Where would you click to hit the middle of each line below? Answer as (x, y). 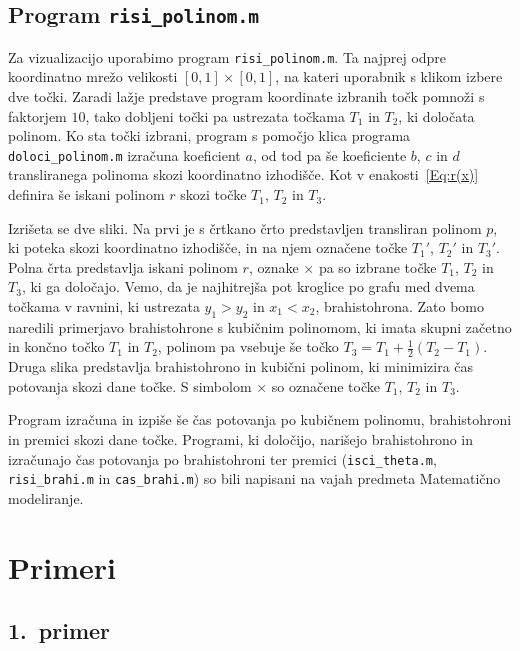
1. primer (59, 630)
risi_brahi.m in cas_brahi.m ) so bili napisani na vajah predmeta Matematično (254, 478)
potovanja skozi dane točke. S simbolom (130, 385)
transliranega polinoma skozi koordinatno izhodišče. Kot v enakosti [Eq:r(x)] (243, 174)
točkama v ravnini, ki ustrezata (104, 306)
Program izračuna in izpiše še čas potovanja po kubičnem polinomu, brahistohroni (260, 419)
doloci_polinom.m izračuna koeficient (124, 154)
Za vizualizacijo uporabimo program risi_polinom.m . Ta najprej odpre (227, 56)
